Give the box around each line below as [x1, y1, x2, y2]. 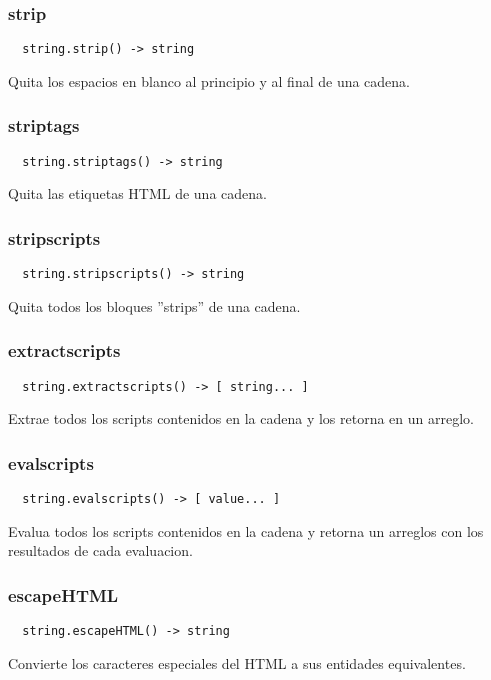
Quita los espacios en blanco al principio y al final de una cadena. [8, 70, 411, 91]
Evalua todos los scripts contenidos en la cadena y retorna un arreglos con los [8, 520, 484, 541]
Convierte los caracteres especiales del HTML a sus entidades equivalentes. [8, 652, 466, 673]
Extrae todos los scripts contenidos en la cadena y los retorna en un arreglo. [8, 408, 474, 429]
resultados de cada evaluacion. [8, 540, 193, 561]
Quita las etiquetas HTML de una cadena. [8, 183, 267, 204]
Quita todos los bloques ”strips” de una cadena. [8, 295, 301, 316]
